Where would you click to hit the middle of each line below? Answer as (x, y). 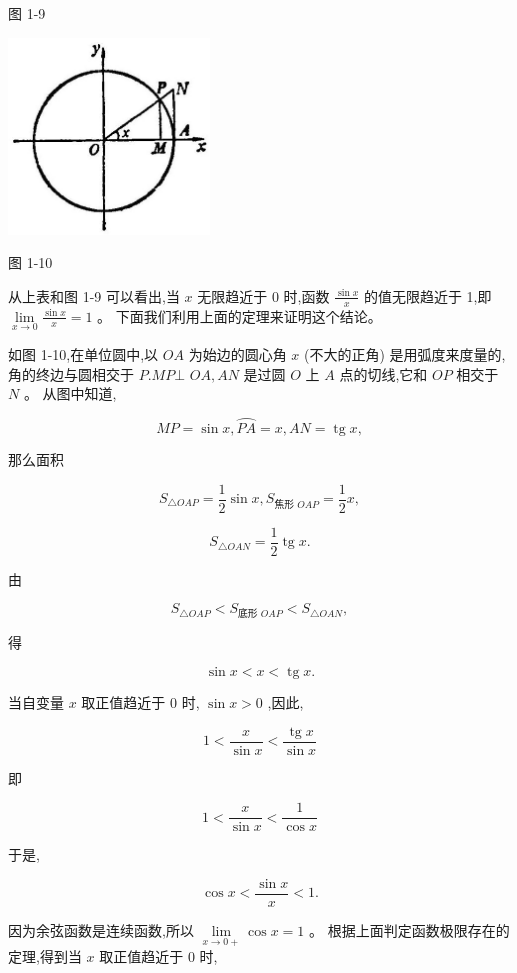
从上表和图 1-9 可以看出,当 (94, 295)
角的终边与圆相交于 (71, 373)
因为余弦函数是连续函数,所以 (101, 930)
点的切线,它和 (383, 373)
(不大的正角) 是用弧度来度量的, (404, 353)
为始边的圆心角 (237, 353)
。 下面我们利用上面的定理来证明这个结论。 (239, 315)
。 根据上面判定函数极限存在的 (409, 930)
